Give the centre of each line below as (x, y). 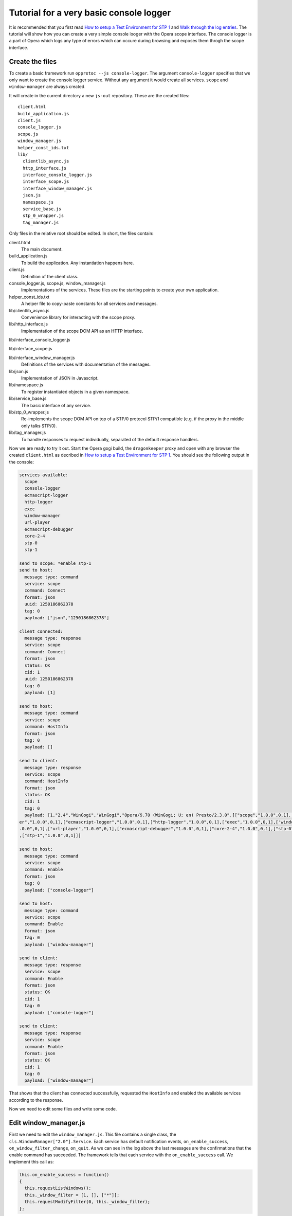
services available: (44, 475)
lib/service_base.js (28, 398)
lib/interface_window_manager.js (42, 358)
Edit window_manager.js (47, 1123)
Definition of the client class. (50, 276)
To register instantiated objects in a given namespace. (75, 392)
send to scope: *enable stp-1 (55, 563)
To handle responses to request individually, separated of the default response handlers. (110, 439)
